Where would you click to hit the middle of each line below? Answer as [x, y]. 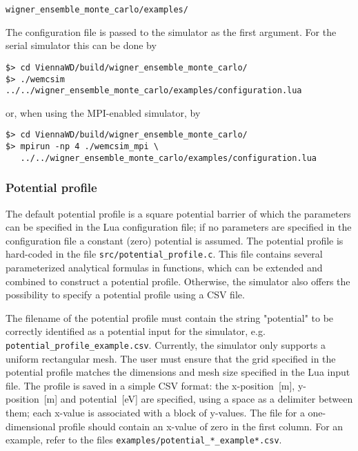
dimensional [31, 426]
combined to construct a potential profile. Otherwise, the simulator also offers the [178, 281]
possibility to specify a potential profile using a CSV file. [125, 295]
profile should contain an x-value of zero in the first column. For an [201, 426]
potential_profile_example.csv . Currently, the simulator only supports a [166, 345]
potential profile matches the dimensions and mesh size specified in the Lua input [178, 372]
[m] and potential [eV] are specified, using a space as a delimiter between [198, 399]
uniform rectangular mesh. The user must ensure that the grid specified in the [171, 358]
